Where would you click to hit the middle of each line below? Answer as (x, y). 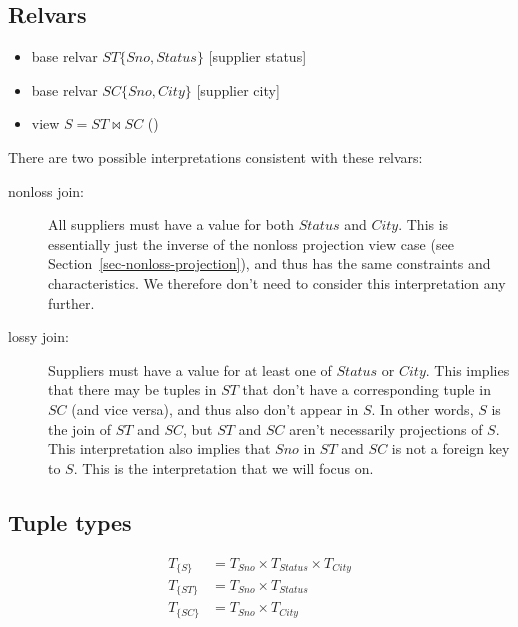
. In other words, (422, 408)
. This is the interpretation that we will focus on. (223, 467)
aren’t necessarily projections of (386, 428)
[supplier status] (257, 56)
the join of (80, 428)
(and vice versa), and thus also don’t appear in (215, 408)
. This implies (467, 369)
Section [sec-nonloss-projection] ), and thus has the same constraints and (269, 263)
